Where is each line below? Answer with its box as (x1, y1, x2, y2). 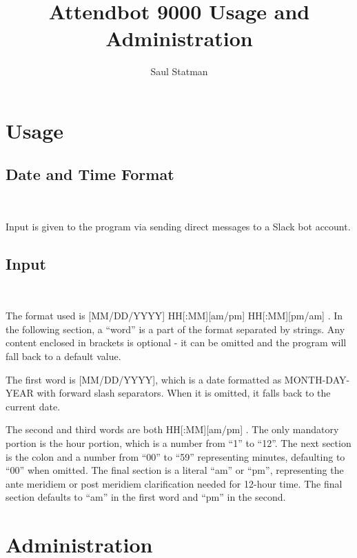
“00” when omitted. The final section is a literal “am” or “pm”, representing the (6, 463, 344, 477)
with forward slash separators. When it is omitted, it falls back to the (37, 386, 331, 400)
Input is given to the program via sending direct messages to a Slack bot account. (6, 219, 351, 233)
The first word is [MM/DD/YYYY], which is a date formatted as (6, 372, 282, 386)
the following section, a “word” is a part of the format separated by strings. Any (6, 321, 345, 336)
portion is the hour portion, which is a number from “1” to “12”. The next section (6, 436, 351, 450)
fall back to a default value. (6, 349, 121, 363)
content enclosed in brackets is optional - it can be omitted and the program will (6, 335, 347, 350)
